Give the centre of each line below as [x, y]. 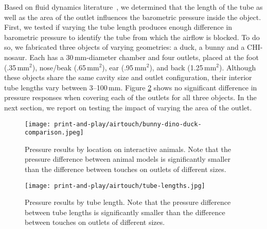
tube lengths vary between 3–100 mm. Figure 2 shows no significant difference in [131, 87]
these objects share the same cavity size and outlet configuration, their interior [128, 77]
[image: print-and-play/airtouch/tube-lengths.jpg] [115, 186]
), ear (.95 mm [124, 67]
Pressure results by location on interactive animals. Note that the [128, 149]
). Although [237, 67]
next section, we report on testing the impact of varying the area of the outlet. [128, 107]
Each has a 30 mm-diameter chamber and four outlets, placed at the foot [144, 57]
